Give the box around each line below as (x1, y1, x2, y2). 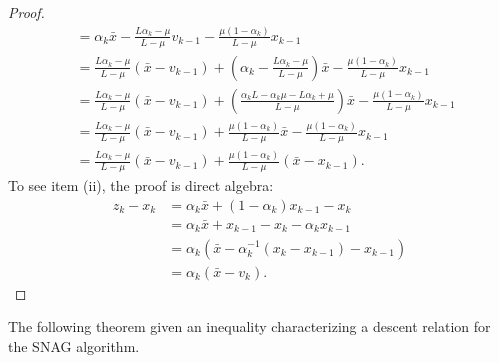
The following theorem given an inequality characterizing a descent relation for (8, 316, 491, 337)
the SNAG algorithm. (8, 335, 140, 356)
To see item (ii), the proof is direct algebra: (8, 175, 274, 196)
